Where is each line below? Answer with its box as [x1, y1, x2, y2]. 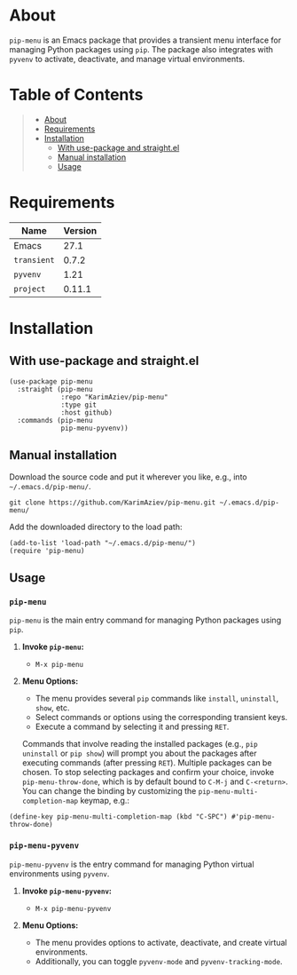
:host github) [60, 408, 113, 417]
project [13, 283, 46, 294]
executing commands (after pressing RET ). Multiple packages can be [21, 757, 272, 768]
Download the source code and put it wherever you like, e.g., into [9, 472, 247, 482]
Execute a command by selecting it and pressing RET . [35, 721, 230, 733]
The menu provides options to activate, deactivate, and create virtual [35, 937, 287, 947]
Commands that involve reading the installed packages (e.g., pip [21, 739, 259, 749]
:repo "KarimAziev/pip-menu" [60, 392, 168, 401]
